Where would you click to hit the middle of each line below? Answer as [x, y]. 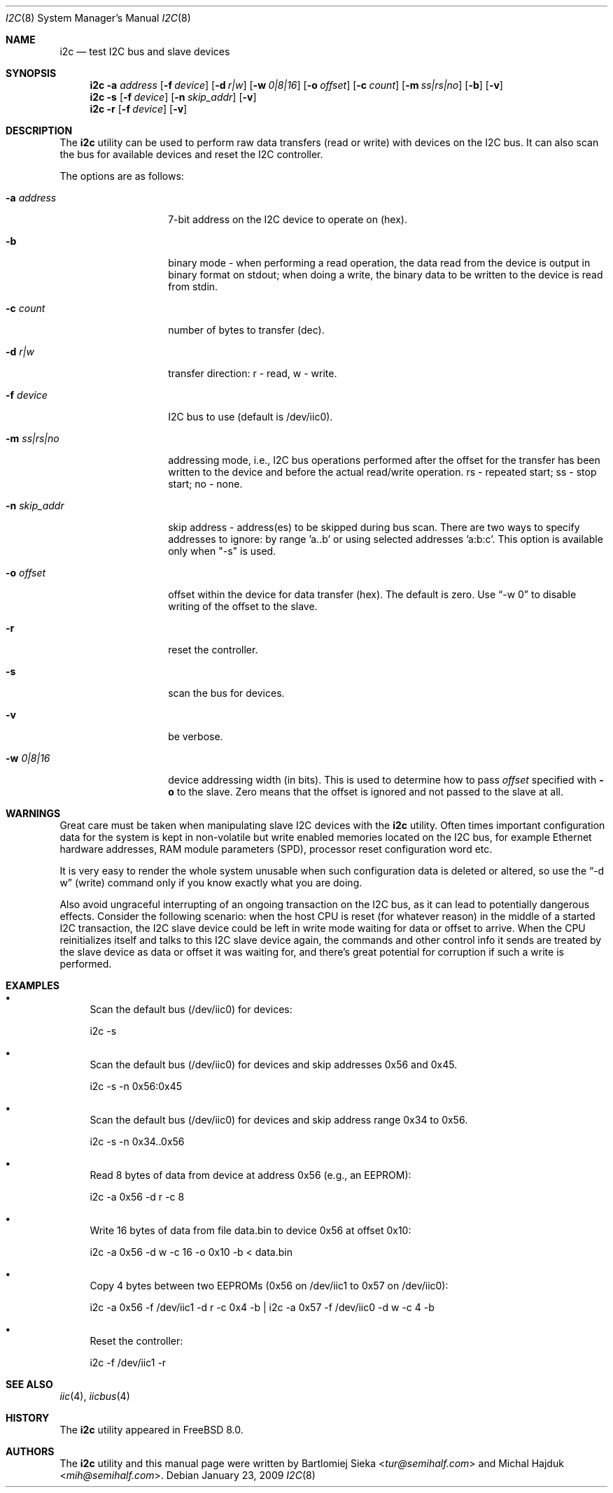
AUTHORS [30, 1451]
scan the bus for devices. [226, 693]
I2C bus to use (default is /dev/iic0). [251, 417]
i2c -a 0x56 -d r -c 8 [137, 1197]
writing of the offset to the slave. [243, 606]
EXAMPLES [33, 985]
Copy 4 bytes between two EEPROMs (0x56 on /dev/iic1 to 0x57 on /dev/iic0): [269, 1286]
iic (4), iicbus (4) [95, 1396]
